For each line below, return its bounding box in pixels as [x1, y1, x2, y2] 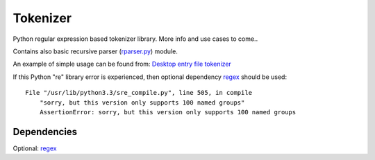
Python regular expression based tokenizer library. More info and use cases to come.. [12, 35, 258, 43]
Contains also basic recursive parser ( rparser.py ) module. [12, 47, 178, 55]
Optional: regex [12, 144, 57, 152]
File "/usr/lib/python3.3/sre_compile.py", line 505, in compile [25, 89, 253, 97]
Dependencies [12, 125, 78, 138]
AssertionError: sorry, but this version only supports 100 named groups [39, 108, 297, 116]
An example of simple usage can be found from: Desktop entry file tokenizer [12, 60, 232, 69]
